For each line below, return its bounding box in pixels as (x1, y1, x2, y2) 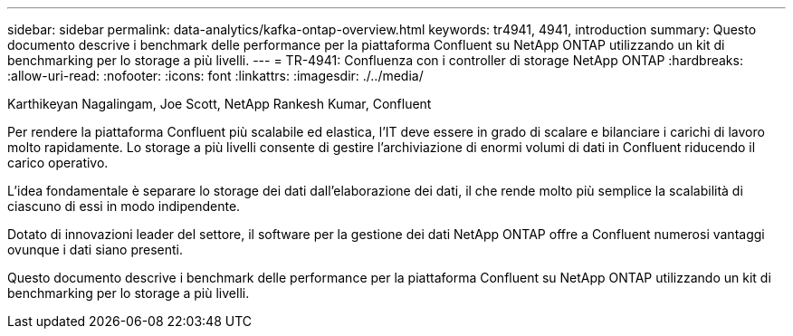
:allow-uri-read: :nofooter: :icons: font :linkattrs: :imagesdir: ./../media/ (7, 68, 424, 83)
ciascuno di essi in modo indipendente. (7, 198, 241, 214)
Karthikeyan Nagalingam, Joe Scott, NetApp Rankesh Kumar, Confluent (7, 96, 432, 111)
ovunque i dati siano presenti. (7, 242, 184, 257)
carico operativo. (7, 155, 109, 170)
